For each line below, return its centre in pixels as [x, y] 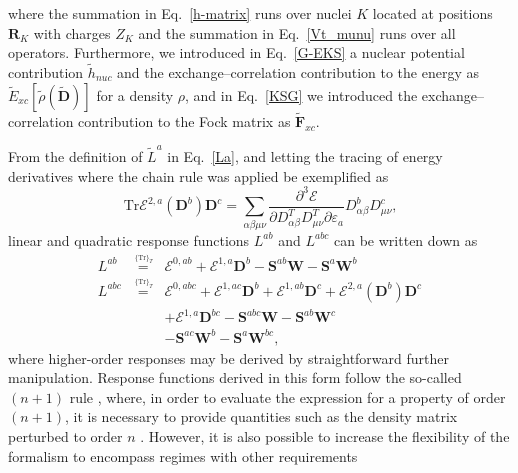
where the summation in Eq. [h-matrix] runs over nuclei [180, 13]
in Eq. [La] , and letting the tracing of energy [305, 156]
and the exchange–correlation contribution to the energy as [298, 72]
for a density [135, 94]
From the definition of [75, 156]
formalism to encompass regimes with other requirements [183, 455]
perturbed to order [65, 436]
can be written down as [406, 239]
